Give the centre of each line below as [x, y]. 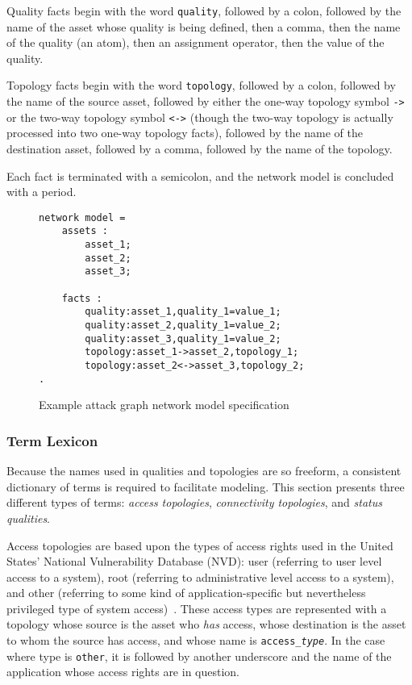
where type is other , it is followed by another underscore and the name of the [199, 656]
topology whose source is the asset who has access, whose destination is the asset [206, 624]
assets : [85, 231]
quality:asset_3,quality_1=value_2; [183, 338]
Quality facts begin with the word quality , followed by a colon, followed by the [204, 10]
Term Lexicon [52, 440]
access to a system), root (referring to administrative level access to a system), [200, 576]
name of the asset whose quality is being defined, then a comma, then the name [204, 26]
